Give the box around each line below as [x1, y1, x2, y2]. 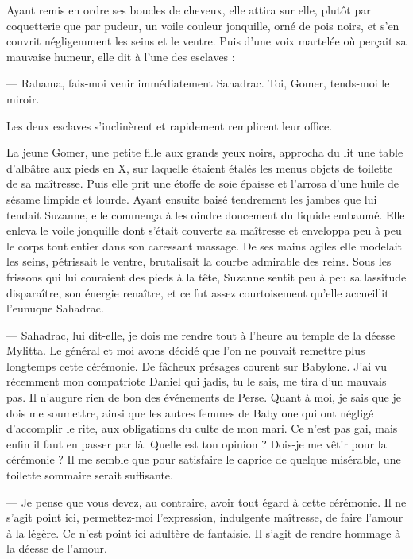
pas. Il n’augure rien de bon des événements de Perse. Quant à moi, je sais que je [6, 389, 401, 406]
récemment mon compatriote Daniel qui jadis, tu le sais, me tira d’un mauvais [6, 373, 387, 390]
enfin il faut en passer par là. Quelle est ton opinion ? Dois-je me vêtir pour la [6, 435, 387, 452]
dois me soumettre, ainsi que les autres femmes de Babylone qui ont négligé [6, 404, 374, 421]
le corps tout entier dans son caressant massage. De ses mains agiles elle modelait [6, 237, 403, 254]
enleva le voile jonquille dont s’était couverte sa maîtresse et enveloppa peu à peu [6, 222, 402, 239]
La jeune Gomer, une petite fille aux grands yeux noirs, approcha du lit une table [6, 144, 403, 161]
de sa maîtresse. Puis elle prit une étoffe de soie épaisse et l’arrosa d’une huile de [6, 175, 399, 192]
